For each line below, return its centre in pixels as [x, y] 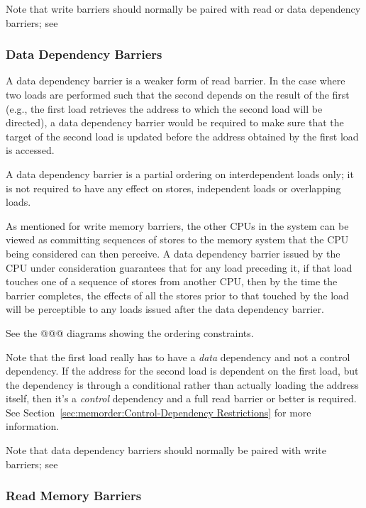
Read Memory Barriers [74, 496]
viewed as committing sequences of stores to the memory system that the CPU [177, 239]
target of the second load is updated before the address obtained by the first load [182, 136]
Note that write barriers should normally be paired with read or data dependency [183, 9]
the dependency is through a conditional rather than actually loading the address [182, 384]
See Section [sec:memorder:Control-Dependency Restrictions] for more [159, 412]
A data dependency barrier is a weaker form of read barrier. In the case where [176, 81]
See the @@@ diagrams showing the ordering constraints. [130, 332]
